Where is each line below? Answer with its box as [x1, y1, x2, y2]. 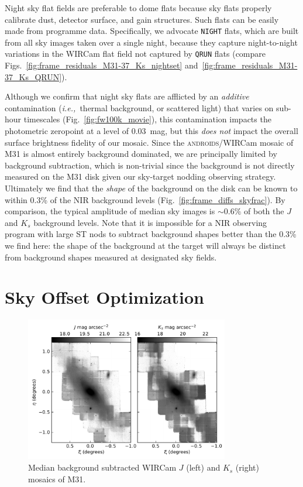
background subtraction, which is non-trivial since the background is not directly [5, 159, 295, 171]
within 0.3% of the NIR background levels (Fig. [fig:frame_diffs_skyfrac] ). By [5, 193, 285, 205]
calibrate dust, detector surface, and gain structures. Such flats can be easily [5, 13, 279, 25]
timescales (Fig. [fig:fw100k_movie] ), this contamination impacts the [23, 113, 271, 125]
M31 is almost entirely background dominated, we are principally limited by [5, 148, 277, 160]
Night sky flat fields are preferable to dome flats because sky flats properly [5, 2, 272, 13]
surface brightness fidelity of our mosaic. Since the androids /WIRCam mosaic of [5, 136, 294, 148]
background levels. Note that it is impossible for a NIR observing [33, 216, 267, 228]
